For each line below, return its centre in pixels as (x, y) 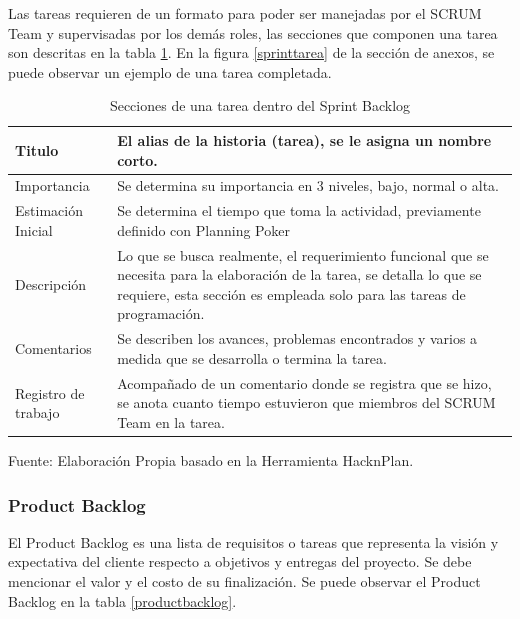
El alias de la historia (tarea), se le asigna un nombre (304, 139)
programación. (161, 313)
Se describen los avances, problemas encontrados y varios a (297, 338)
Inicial (34, 229)
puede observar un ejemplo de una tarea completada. (170, 71)
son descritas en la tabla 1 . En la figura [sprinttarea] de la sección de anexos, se (251, 52)
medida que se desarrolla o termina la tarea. (252, 357)
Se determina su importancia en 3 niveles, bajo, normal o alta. (308, 185)
